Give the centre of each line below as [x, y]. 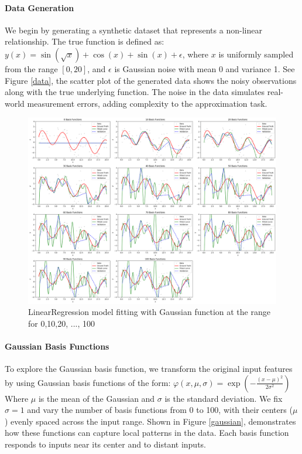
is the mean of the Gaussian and [97, 398]
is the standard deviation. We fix [224, 398]
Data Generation [40, 7]
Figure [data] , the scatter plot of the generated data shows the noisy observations [151, 80]
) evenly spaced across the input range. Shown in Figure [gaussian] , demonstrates [150, 421]
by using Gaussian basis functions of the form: [88, 382]
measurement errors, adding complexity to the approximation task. [147, 103]
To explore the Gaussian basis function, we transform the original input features [149, 369]
